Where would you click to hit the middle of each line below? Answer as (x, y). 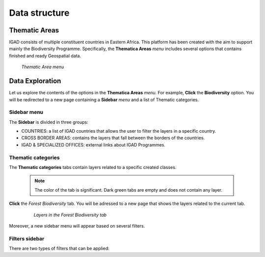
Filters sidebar (27, 238)
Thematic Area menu (43, 67)
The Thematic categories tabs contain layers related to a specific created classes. (93, 167)
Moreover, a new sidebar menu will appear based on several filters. (77, 226)
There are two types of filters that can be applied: (59, 249)
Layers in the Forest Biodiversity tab (70, 215)
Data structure (39, 13)
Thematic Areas (34, 30)
